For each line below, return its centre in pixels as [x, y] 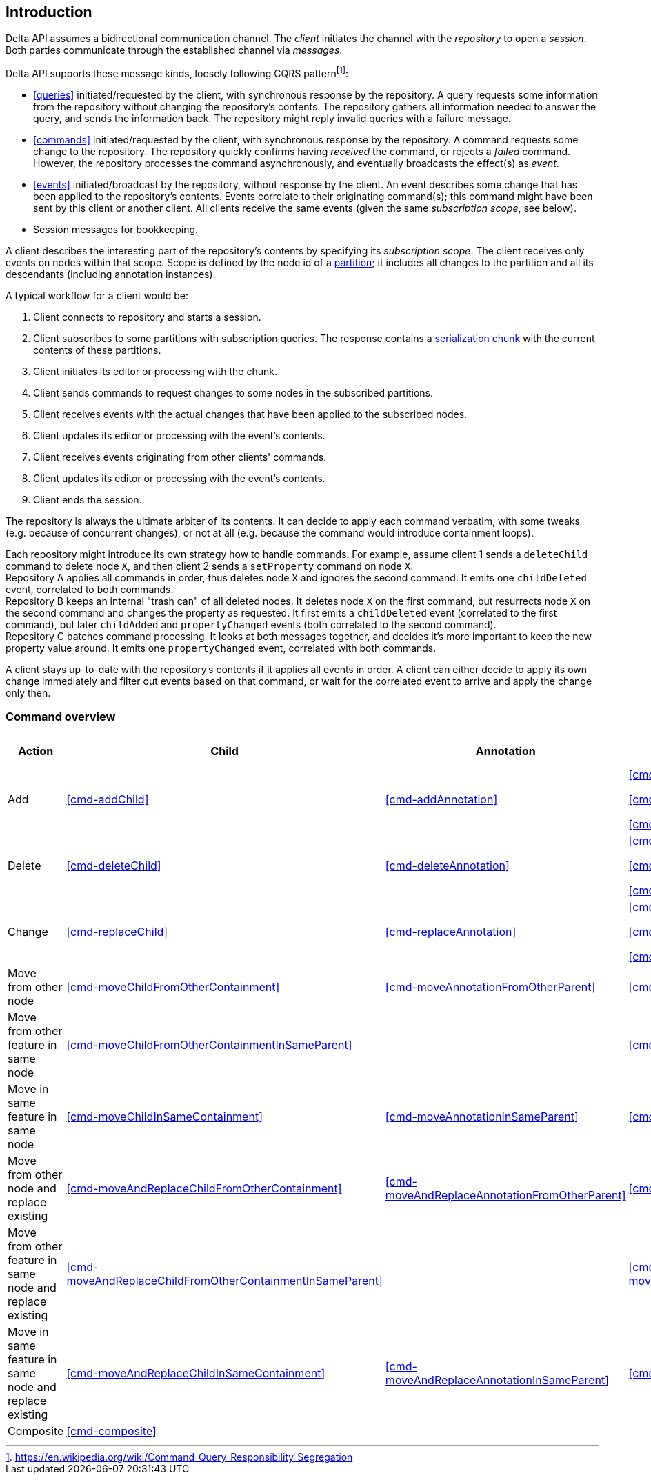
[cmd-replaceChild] [117, 931]
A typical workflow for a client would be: [97, 296]
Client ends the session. [88, 500]
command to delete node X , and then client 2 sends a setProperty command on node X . [210, 566]
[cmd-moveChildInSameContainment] [164, 1116]
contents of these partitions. [97, 350]
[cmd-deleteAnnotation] [447, 865]
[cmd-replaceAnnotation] [451, 931]
